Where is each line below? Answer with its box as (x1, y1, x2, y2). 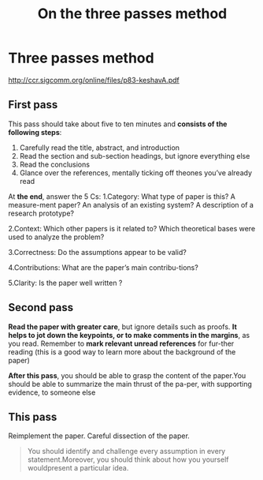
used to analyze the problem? (8, 232, 105, 242)
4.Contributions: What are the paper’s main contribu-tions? (8, 262, 198, 272)
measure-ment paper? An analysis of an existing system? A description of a (8, 200, 254, 209)
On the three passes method (37, 5, 228, 23)
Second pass (8, 301, 73, 314)
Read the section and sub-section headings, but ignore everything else (19, 151, 250, 160)
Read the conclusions (19, 159, 91, 169)
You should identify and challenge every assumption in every (27, 447, 226, 456)
